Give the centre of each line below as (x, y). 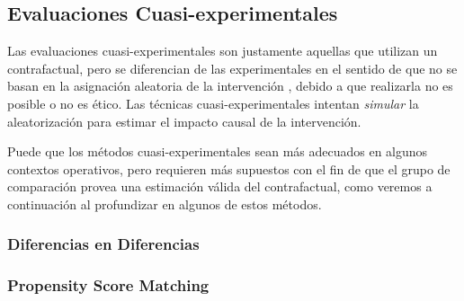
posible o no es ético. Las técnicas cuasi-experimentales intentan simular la (213, 103)
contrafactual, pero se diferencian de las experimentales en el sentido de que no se (232, 68)
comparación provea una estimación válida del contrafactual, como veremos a (220, 186)
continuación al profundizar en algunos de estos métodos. (165, 204)
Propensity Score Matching (108, 285)
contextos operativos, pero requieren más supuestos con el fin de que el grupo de (229, 168)
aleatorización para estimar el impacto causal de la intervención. (184, 121)
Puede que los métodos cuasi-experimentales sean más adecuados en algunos (218, 151)
